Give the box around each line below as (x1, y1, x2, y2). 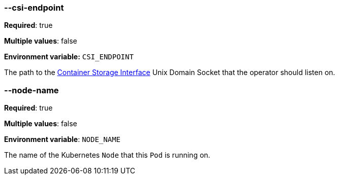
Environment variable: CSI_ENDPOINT (4, 52, 134, 61)
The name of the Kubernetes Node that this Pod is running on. (4, 151, 210, 160)
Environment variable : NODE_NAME (4, 135, 120, 144)
